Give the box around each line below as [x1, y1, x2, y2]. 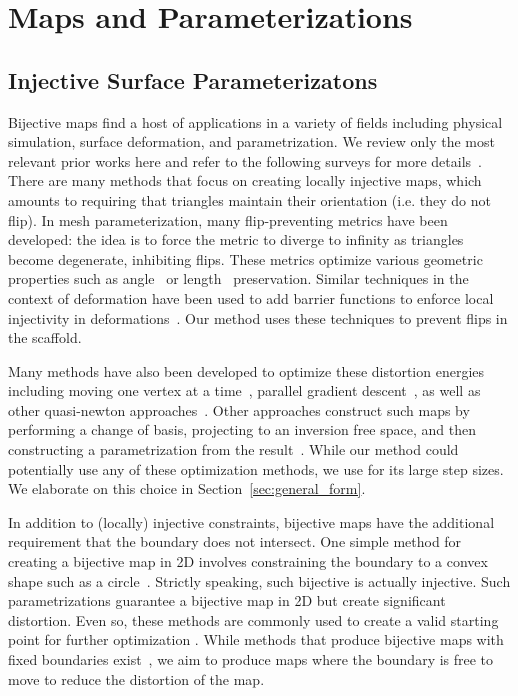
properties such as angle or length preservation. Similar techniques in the [8, 268, 469, 289]
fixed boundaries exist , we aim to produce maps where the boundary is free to [8, 649, 494, 670]
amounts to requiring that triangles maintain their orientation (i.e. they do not [8, 189, 492, 210]
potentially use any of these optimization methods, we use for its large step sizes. [8, 458, 504, 479]
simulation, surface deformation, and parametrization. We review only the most [8, 131, 495, 152]
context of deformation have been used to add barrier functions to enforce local [8, 287, 494, 308]
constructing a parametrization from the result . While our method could [8, 439, 459, 460]
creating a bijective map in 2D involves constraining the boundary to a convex [8, 551, 488, 572]
